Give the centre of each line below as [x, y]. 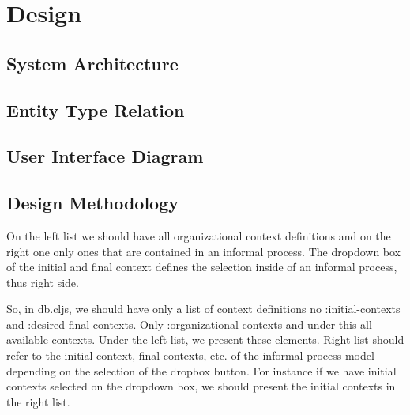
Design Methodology [93, 203]
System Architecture [92, 63]
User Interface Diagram [105, 156]
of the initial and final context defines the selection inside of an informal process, [202, 267]
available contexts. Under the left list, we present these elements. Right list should [205, 340]
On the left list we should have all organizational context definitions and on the [199, 235]
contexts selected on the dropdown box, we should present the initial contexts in [201, 386]
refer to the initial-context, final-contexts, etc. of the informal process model [190, 355]
